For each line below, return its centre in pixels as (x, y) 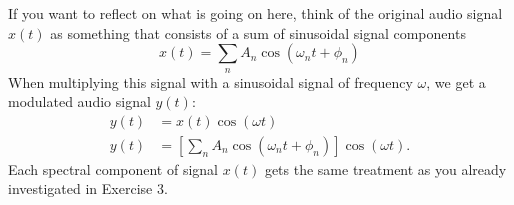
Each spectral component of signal (113, 168)
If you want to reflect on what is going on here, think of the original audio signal (255, 13)
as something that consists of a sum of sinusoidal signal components (258, 32)
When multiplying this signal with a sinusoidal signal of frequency (210, 81)
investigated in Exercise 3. (88, 188)
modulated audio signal (79, 101)
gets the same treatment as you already (385, 168)
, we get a (456, 81)
